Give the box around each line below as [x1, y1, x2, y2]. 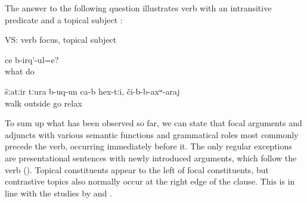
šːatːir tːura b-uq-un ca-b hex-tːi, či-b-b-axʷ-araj [5, 85, 180, 97]
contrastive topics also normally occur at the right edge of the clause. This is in [5, 175, 295, 188]
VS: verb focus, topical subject [5, 33, 117, 46]
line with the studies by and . [5, 186, 112, 199]
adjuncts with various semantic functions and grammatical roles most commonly [5, 128, 299, 140]
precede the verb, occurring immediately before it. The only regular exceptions [5, 140, 292, 152]
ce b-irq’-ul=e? [5, 53, 59, 65]
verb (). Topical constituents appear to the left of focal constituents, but [5, 163, 269, 176]
